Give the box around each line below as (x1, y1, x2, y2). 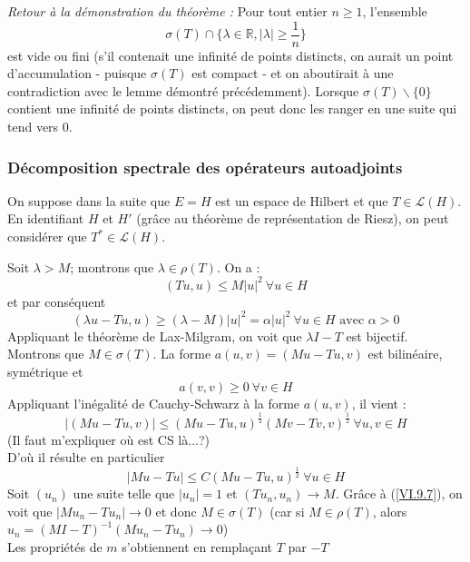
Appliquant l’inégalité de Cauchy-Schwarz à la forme (7, 393, 300, 412)
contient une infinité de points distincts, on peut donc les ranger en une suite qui (7, 99, 457, 118)
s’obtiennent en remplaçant (122, 537, 273, 556)
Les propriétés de (7, 537, 103, 556)
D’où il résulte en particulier (7, 448, 165, 467)
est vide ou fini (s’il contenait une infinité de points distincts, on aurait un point (7, 45, 454, 64)
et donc (155, 501, 197, 520)
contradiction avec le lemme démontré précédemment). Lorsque (7, 81, 359, 100)
